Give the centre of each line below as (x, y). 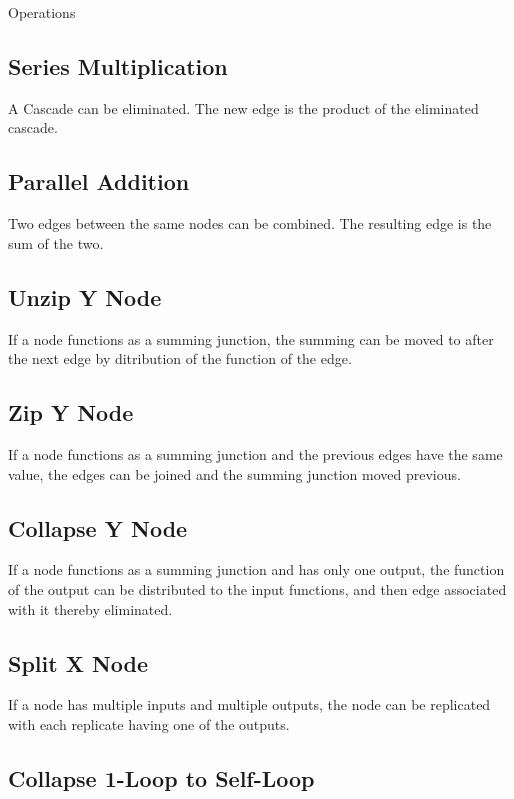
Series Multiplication (118, 65)
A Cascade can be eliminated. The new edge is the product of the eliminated (243, 107)
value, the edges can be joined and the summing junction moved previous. (234, 473)
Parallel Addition (99, 181)
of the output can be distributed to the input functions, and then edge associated (257, 588)
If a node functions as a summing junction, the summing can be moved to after (251, 338)
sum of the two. (56, 242)
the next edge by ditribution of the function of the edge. (180, 358)
